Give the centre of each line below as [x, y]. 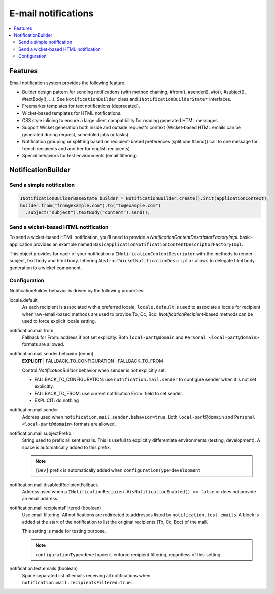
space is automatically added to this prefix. [66, 447]
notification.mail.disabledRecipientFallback [54, 485]
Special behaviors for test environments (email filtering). [80, 155]
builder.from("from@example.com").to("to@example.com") [90, 205]
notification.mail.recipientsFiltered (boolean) [55, 508]
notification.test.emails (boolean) [44, 569]
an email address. [40, 499]
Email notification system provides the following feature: [67, 83]
